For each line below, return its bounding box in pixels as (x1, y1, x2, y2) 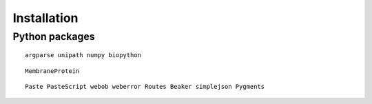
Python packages (12, 30, 96, 43)
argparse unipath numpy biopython (25, 52, 141, 59)
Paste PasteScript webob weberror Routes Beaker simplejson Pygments (25, 83, 265, 90)
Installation (12, 10, 79, 25)
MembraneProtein (25, 67, 80, 75)
